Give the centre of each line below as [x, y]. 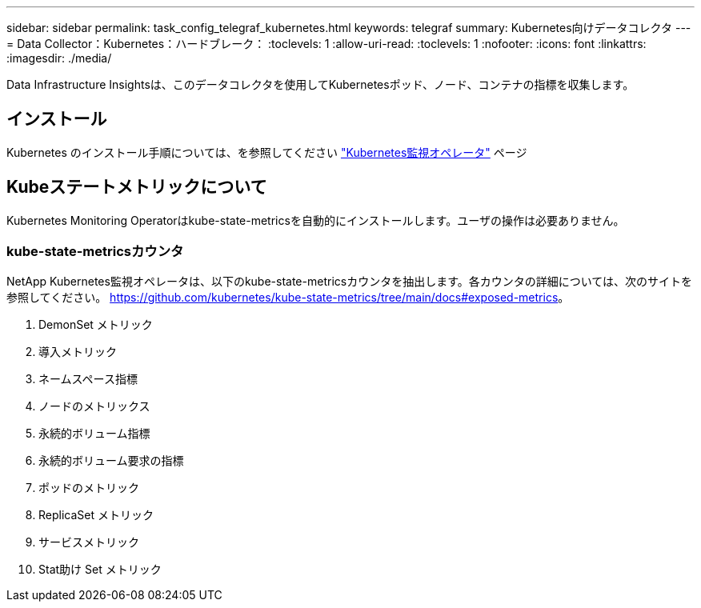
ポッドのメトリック [89, 488]
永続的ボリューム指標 [94, 434]
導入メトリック [78, 352]
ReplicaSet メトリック [96, 515]
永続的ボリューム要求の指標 [111, 461]
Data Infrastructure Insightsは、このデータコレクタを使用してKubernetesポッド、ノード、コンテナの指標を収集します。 [320, 84]
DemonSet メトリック [96, 325]
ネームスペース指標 [88, 379]
